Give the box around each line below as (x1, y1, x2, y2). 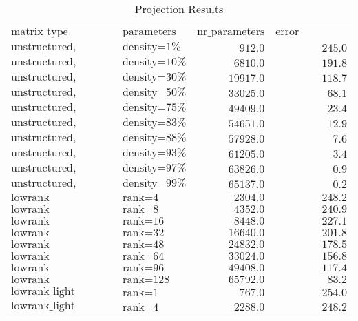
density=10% (123, 56, 187, 68)
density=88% (123, 132, 187, 143)
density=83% (123, 117, 187, 128)
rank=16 (123, 216, 165, 227)
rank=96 (123, 262, 165, 273)
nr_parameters (197, 25, 265, 37)
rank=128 (123, 274, 170, 285)
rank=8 (123, 204, 159, 215)
